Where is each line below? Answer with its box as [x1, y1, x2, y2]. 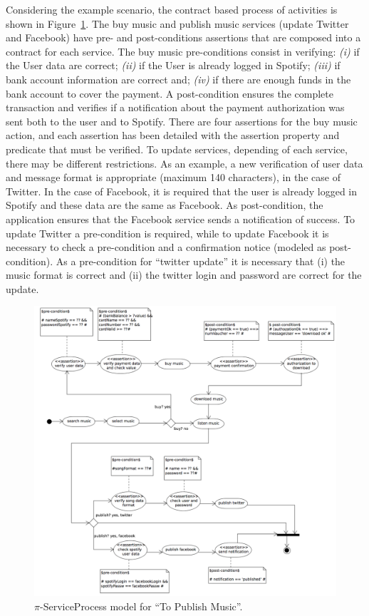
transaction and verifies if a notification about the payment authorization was [6, 100, 345, 115]
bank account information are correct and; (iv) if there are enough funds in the [6, 71, 351, 86]
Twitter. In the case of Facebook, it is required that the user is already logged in [6, 183, 358, 198]
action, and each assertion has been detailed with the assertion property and [6, 128, 340, 143]
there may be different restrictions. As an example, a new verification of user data [6, 155, 363, 170]
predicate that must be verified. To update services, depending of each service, [6, 141, 348, 156]
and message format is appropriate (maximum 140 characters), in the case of [6, 170, 341, 185]
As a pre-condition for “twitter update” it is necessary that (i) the [56, 253, 345, 268]
